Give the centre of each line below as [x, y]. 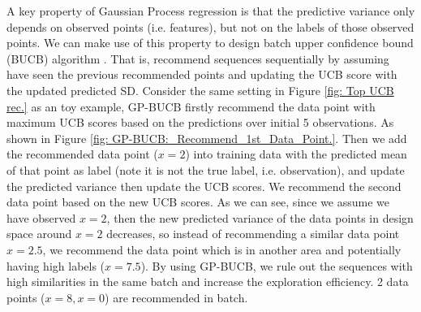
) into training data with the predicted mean [296, 154]
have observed [41, 217]
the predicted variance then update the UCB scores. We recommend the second [204, 186]
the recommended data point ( [82, 154]
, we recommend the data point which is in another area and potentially [222, 249]
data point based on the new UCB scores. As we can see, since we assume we [198, 202]
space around [39, 234]
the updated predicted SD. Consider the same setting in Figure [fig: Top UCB [200, 90]
